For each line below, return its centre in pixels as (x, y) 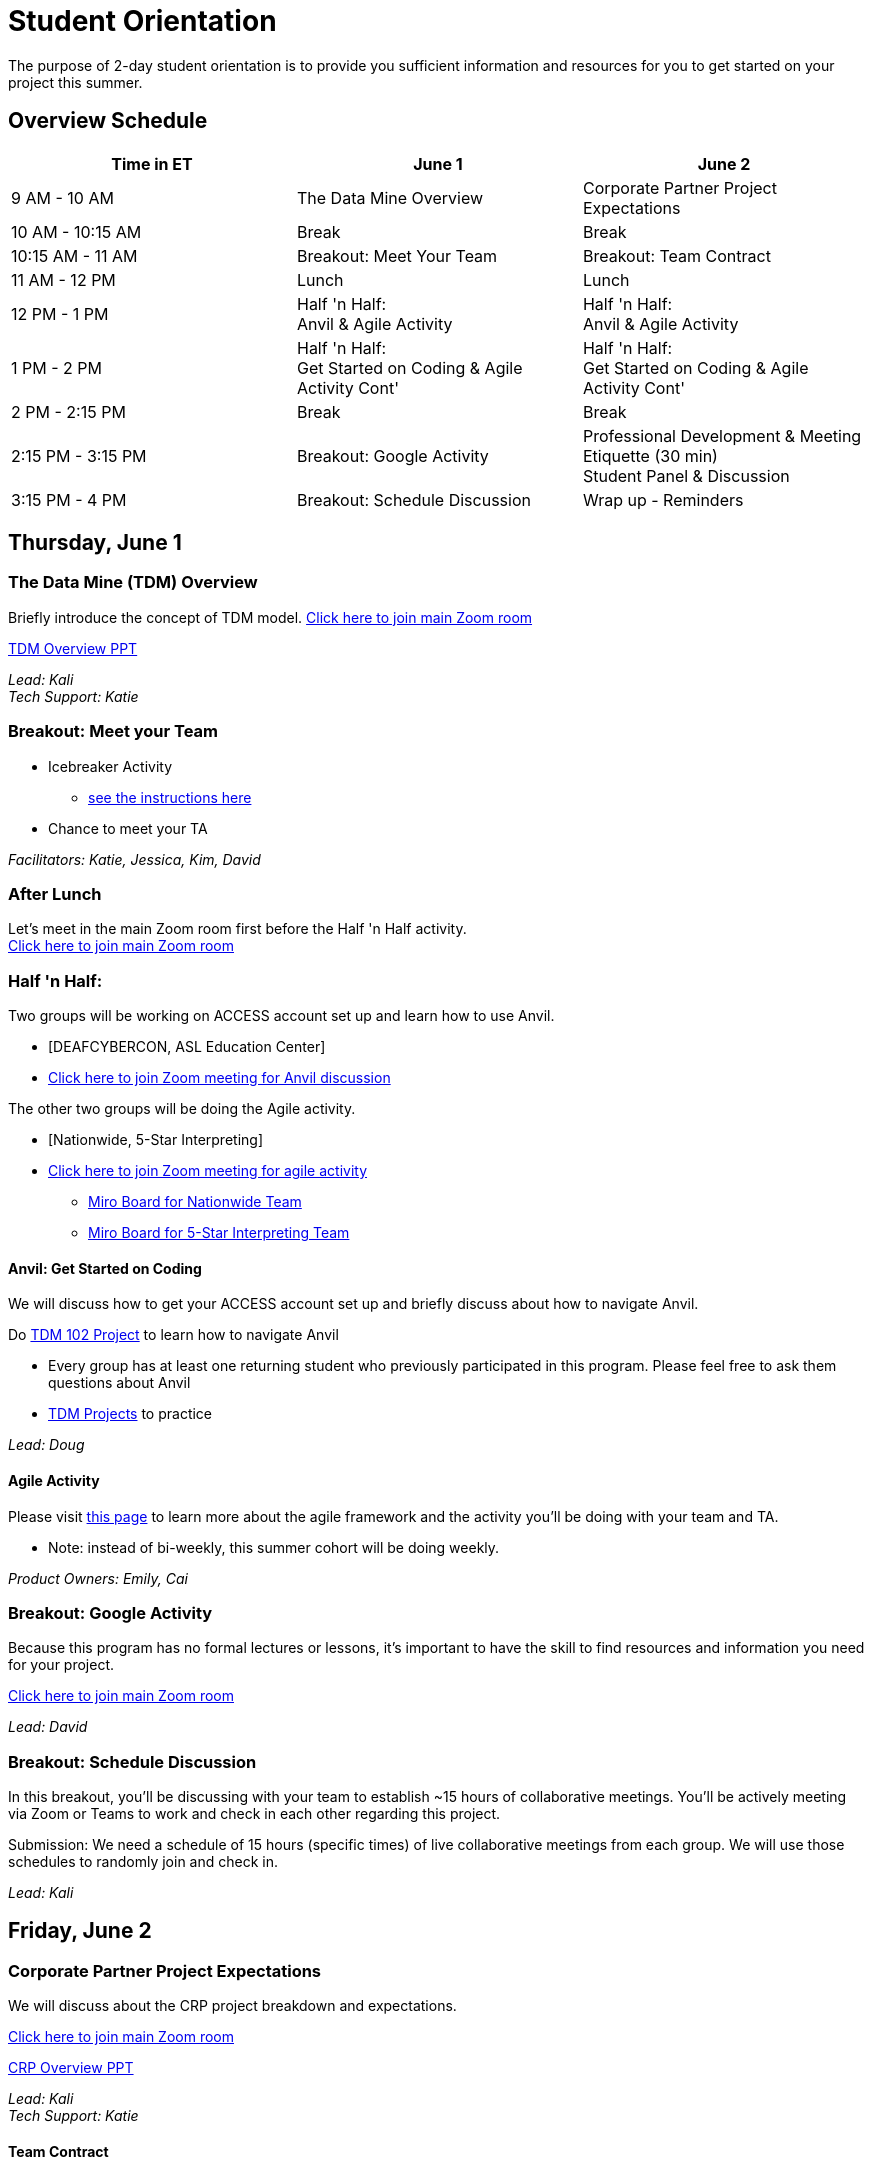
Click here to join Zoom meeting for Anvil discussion (219, 1078)
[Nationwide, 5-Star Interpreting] (155, 1140)
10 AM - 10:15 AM (76, 231)
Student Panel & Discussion (686, 475)
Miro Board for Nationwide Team (195, 1202)
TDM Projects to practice (130, 1414)
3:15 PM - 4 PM (69, 499)
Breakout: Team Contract (676, 255)
